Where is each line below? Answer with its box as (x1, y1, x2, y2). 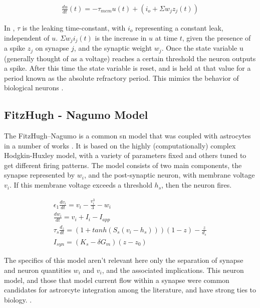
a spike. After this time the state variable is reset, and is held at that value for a (4, 63, 251, 73)
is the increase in (95, 32, 147, 43)
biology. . (4, 294, 32, 304)
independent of (4, 32, 50, 43)
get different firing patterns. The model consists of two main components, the (4, 160, 242, 170)
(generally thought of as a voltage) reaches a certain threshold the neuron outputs (4, 53, 256, 63)
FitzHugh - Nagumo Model (4, 107, 148, 122)
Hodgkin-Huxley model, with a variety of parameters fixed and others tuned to (4, 150, 246, 161)
